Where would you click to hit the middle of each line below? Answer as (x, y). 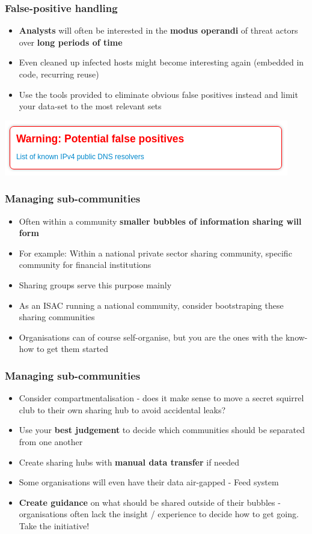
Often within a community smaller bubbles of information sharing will (160, 221)
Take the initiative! (54, 525)
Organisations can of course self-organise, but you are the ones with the (151, 337)
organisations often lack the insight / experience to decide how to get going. (159, 514)
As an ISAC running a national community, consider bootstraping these (151, 305)
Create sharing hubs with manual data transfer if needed (129, 462)
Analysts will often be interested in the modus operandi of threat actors (158, 30)
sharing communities (57, 317)
